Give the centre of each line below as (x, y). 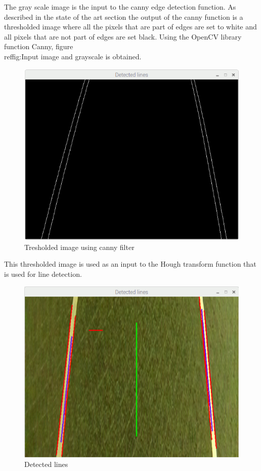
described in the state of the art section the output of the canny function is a (124, 16)
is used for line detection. (43, 274)
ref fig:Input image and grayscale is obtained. (73, 56)
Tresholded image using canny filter (79, 247)
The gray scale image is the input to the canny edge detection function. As (120, 7)
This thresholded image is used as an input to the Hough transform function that (130, 264)
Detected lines (46, 464)
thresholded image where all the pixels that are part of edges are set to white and (130, 27)
